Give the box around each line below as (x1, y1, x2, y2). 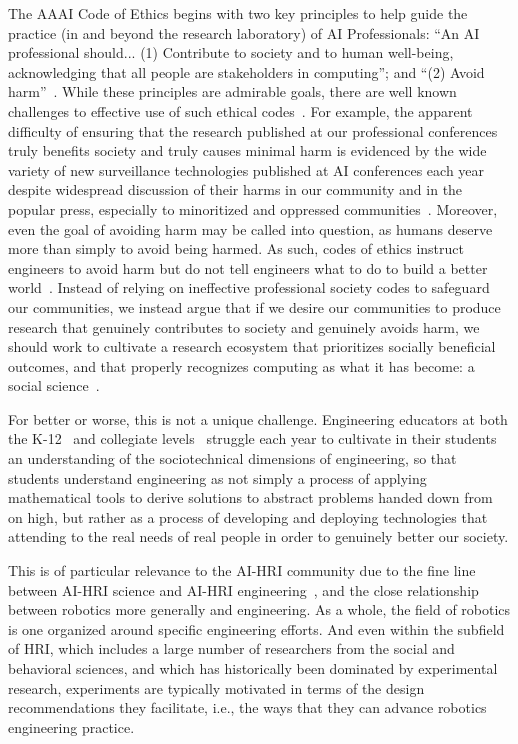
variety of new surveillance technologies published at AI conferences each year (8, 159, 485, 180)
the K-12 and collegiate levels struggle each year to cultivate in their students (8, 428, 497, 449)
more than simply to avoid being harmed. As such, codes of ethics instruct (8, 238, 464, 259)
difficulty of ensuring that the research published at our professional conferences (8, 120, 498, 141)
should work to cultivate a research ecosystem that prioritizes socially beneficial (8, 336, 496, 357)
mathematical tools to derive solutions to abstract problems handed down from (8, 487, 493, 508)
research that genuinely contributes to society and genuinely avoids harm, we (8, 316, 480, 337)
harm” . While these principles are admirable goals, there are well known (8, 81, 457, 102)
